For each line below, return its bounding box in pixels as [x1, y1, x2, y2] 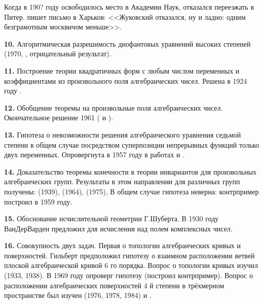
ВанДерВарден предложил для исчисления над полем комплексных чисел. [4, 223, 233, 233]
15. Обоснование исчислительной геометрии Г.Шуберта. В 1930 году [4, 213, 219, 224]
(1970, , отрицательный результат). [4, 48, 111, 59]
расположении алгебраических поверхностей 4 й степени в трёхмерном [4, 280, 224, 290]
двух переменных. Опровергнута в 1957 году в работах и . [4, 149, 184, 160]
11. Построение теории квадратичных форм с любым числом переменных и [4, 65, 240, 76]
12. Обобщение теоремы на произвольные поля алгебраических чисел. [4, 102, 223, 113]
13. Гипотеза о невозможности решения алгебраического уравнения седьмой [4, 129, 241, 140]
